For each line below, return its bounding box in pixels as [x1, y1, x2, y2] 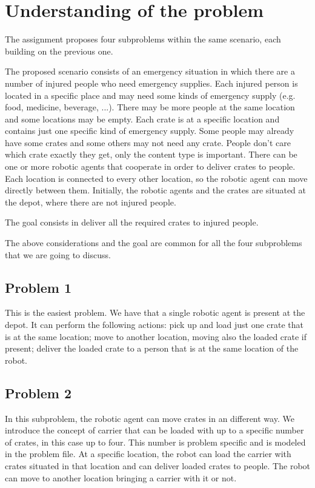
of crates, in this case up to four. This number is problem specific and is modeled [5, 435, 306, 448]
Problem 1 [5, 278, 71, 296]
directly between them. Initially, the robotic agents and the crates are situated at [5, 184, 306, 196]
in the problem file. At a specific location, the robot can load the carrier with [5, 447, 291, 460]
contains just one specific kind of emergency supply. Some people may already [5, 124, 294, 137]
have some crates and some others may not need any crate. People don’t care [5, 136, 291, 149]
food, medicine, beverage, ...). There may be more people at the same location [5, 101, 295, 113]
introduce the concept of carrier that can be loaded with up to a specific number [5, 424, 304, 436]
